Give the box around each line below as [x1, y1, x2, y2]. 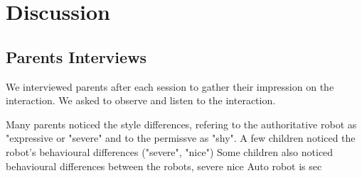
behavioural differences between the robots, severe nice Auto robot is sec [6, 158, 322, 173]
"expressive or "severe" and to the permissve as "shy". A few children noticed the [6, 130, 356, 145]
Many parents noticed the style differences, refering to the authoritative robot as [6, 116, 357, 131]
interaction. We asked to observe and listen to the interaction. [6, 93, 276, 108]
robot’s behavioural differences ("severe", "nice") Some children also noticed [6, 144, 334, 159]
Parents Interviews [6, 45, 147, 67]
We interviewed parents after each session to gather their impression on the [6, 79, 334, 94]
